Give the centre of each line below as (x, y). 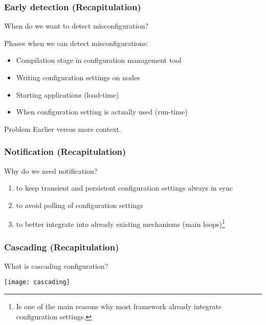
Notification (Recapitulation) (65, 152)
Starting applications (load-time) (68, 94)
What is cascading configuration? (56, 265)
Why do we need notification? (51, 170)
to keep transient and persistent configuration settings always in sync (125, 188)
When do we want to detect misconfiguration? (76, 26)
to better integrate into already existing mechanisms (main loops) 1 (120, 223)
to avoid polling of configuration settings (80, 205)
